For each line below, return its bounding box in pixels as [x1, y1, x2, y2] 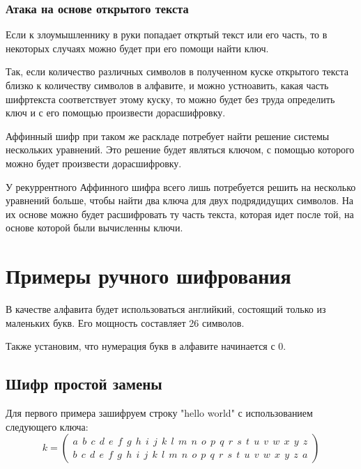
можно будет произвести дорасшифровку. [6, 155, 182, 170]
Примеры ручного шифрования [6, 261, 291, 290]
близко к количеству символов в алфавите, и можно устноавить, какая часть [6, 78, 329, 92]
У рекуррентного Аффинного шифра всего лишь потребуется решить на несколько [6, 179, 356, 194]
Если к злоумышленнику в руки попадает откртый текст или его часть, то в [6, 27, 328, 42]
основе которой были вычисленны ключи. [6, 220, 183, 235]
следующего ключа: [6, 419, 89, 433]
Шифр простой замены [6, 373, 162, 394]
